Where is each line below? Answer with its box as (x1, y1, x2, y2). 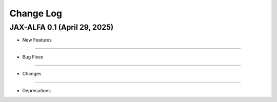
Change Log (9, 8, 63, 19)
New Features (22, 37, 52, 43)
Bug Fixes (22, 54, 44, 60)
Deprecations (22, 87, 51, 93)
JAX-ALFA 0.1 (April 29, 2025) (9, 23, 114, 32)
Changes (22, 71, 42, 77)
